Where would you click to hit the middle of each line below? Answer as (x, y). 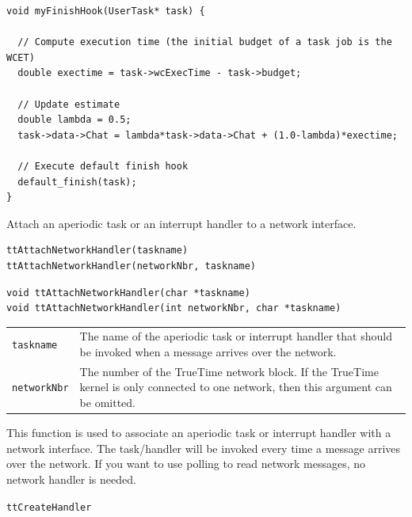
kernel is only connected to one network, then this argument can (236, 387)
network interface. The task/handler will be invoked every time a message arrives (204, 448)
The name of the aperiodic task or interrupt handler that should (236, 336)
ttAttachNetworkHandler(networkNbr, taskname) (131, 266)
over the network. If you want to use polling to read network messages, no (186, 464)
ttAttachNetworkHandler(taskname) (97, 251)
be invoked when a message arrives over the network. (208, 352)
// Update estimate (69, 104)
